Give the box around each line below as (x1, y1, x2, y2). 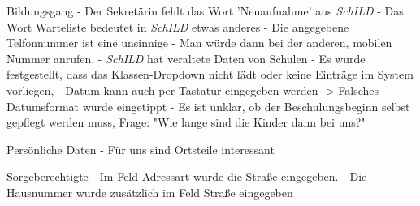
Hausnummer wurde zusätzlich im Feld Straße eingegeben (6, 183, 293, 200)
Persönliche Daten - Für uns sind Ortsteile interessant (6, 140, 275, 157)
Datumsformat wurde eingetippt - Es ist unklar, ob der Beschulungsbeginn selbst (6, 97, 410, 114)
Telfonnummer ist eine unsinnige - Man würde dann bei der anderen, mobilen (6, 34, 392, 51)
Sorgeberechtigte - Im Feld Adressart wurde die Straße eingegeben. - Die (6, 168, 367, 185)
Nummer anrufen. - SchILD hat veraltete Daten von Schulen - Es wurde (6, 49, 366, 67)
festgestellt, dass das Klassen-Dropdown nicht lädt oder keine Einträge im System (6, 66, 414, 83)
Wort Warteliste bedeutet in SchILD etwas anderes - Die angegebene (6, 18, 349, 35)
